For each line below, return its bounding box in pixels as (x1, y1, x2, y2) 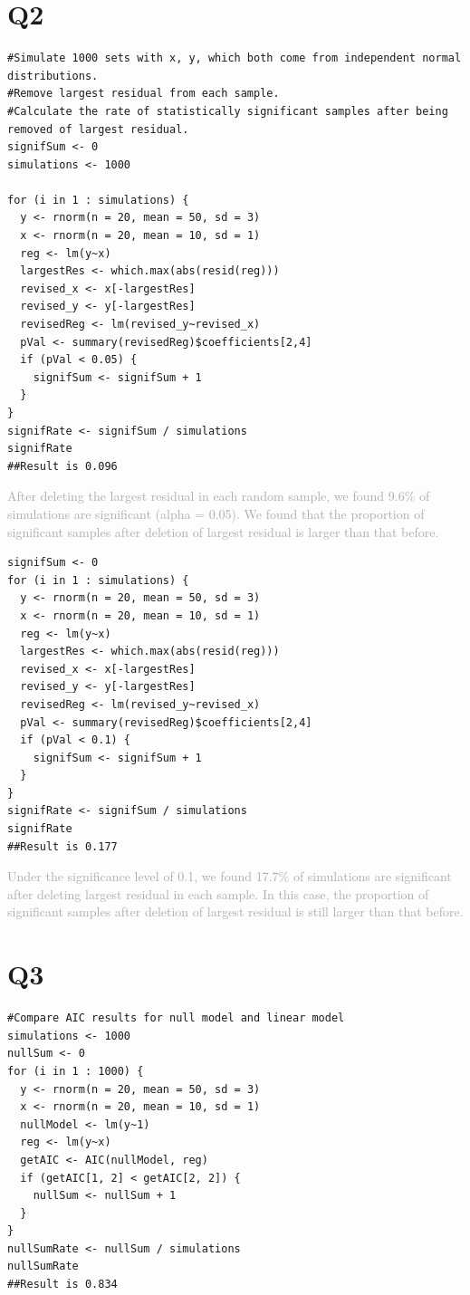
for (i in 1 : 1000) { (7, 1064, 144, 1078)
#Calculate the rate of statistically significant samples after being (7, 104, 448, 118)
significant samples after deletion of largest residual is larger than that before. (7, 522, 439, 541)
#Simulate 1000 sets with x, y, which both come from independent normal (7, 52, 462, 65)
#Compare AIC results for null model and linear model (7, 1012, 345, 1025)
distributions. (7, 69, 99, 82)
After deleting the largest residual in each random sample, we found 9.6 (7, 486, 405, 505)
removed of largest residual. (7, 122, 189, 136)
